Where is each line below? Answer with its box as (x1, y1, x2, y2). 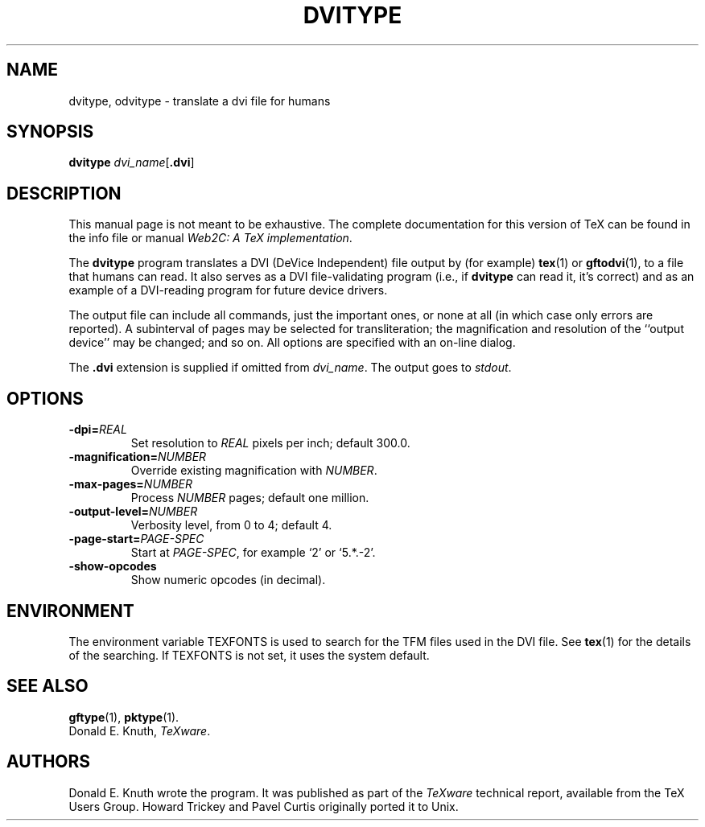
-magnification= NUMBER (68, 450, 207, 464)
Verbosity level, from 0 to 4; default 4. (130, 518, 332, 533)
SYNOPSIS (6, 121, 94, 142)
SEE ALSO (6, 676, 89, 697)
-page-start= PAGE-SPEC (68, 532, 204, 546)
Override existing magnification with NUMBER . (130, 463, 377, 478)
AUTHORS (6, 751, 91, 772)
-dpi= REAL (68, 422, 127, 437)
